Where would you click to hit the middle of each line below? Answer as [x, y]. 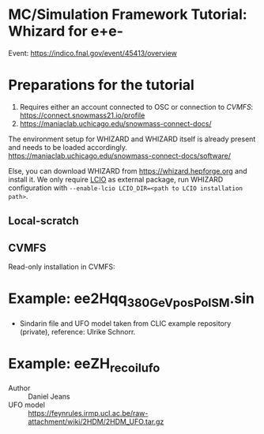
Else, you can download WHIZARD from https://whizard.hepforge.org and [128, 170]
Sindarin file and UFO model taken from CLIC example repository [125, 323]
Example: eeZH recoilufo [84, 365]
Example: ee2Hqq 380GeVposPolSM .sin [132, 300]
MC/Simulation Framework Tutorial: [128, 15]
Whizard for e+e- [66, 31]
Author [19, 388]
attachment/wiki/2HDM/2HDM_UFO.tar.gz [96, 422]
